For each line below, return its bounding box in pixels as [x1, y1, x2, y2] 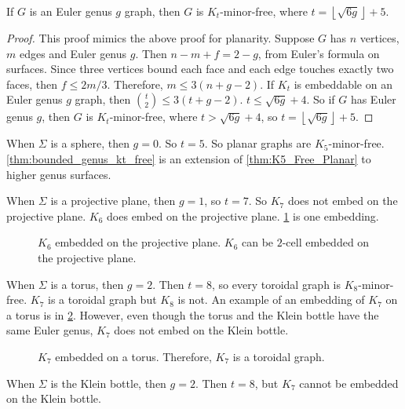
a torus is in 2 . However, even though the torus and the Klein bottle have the [6, 306, 379, 323]
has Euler [350, 91, 396, 108]
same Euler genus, [6, 322, 93, 338]
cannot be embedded [299, 374, 399, 391]
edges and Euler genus [19, 45, 127, 61]
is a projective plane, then [50, 192, 176, 209]
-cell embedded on [282, 234, 370, 250]
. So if [306, 91, 335, 108]
